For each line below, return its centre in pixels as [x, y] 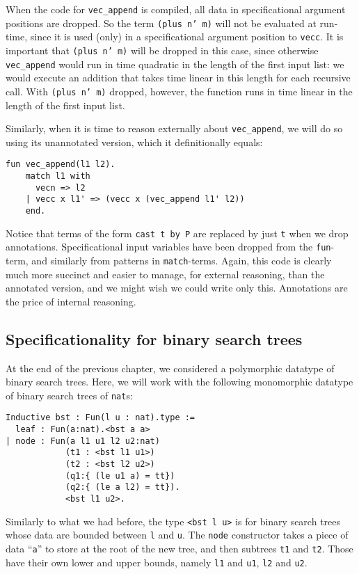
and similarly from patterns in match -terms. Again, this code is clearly [182, 260]
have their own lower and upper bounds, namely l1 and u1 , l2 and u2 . [157, 562]
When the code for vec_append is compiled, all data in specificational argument [176, 9]
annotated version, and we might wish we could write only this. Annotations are [177, 288]
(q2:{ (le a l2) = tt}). [122, 487]
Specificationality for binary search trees [154, 338]
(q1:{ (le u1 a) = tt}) [120, 476]
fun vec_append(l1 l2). [61, 165]
